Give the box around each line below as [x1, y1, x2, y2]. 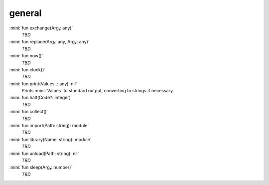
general [9, 7, 42, 18]
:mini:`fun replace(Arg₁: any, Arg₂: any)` [9, 39, 90, 45]
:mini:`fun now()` [9, 53, 43, 59]
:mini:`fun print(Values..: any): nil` [9, 80, 77, 87]
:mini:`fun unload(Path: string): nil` [9, 150, 79, 157]
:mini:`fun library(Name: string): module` [9, 136, 92, 142]
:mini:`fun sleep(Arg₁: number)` [9, 165, 73, 171]
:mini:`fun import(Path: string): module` [9, 123, 89, 129]
